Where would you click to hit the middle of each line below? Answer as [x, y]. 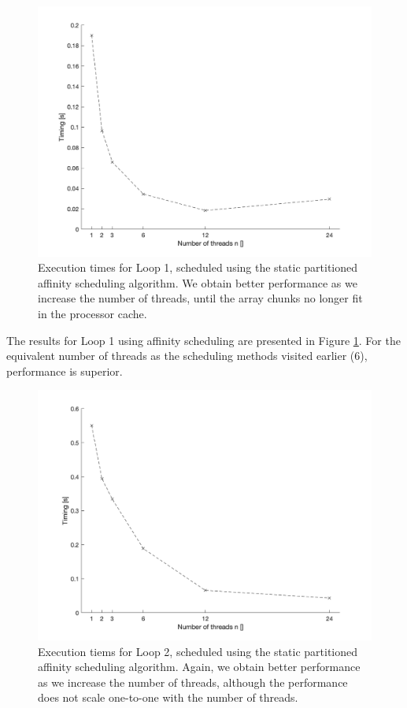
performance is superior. [65, 371]
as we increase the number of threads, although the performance [193, 682]
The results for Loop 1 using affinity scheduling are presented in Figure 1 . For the [203, 340]
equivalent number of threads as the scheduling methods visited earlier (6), [187, 356]
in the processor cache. [92, 313]
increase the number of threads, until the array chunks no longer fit [200, 298]
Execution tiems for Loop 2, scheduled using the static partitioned [198, 651]
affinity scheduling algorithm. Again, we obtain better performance [199, 667]
